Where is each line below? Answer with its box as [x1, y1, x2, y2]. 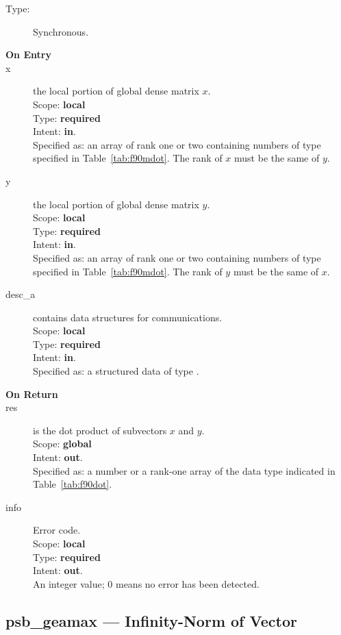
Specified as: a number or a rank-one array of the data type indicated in [33, 463, 336, 477]
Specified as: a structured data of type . [33, 364, 199, 378]
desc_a [5, 287, 36, 301]
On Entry [5, 47, 51, 62]
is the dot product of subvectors [33, 423, 167, 437]
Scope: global [33, 436, 92, 451]
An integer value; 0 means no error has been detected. [33, 576, 260, 590]
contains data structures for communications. [33, 310, 223, 324]
